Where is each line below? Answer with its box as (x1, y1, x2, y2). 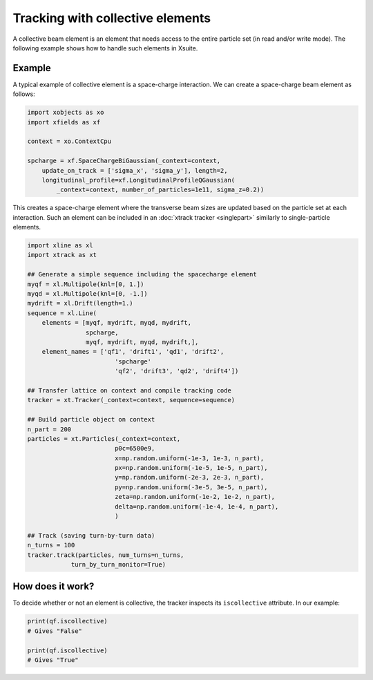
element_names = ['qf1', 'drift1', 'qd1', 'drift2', (41, 348, 224, 356)
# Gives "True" (27, 657, 79, 664)
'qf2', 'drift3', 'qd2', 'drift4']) (114, 367, 239, 375)
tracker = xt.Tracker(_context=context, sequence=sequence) (27, 396, 236, 404)
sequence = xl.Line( (27, 309, 97, 317)
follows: (12, 90, 35, 98)
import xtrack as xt (27, 251, 97, 259)
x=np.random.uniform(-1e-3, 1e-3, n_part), (114, 454, 265, 462)
